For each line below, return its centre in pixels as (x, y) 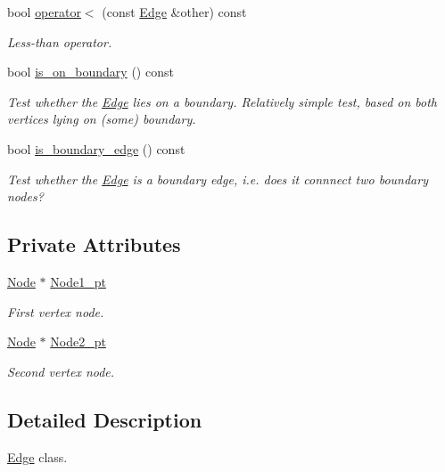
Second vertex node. (61, 371)
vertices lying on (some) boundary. (102, 119)
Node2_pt (78, 342)
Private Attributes (94, 244)
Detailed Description (105, 419)
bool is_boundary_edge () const (96, 148)
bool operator (44, 12)
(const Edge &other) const (174, 12)
